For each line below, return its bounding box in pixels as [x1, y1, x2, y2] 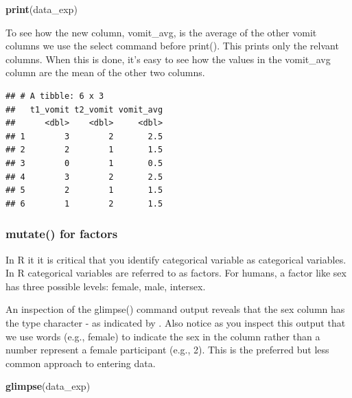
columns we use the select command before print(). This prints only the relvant [5, 38, 339, 53]
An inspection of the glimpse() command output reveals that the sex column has [5, 302, 345, 316]
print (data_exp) [5, 2, 78, 16]
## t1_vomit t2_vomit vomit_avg [5, 104, 163, 115]
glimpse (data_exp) [5, 379, 91, 393]
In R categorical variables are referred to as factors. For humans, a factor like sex [5, 266, 347, 280]
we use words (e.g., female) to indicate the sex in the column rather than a [5, 329, 320, 343]
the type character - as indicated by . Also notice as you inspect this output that [5, 315, 346, 329]
